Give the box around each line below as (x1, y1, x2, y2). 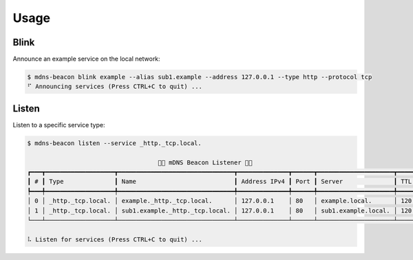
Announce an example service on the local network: (12, 55, 161, 63)
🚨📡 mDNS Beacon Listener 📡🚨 (158, 158, 253, 166)
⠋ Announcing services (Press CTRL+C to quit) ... (27, 83, 202, 91)
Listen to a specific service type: (12, 120, 105, 129)
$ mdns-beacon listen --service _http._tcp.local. (27, 139, 202, 147)
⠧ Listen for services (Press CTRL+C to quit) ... (27, 235, 202, 243)
